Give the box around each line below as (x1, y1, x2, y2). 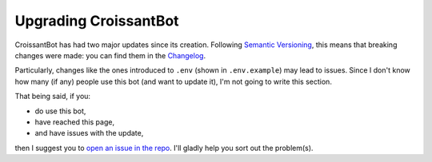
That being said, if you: (14, 92, 91, 101)
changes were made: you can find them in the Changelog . (14, 50, 206, 60)
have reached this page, (34, 117, 115, 127)
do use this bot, (34, 106, 86, 116)
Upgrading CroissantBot (14, 12, 179, 30)
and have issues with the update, (34, 128, 144, 138)
